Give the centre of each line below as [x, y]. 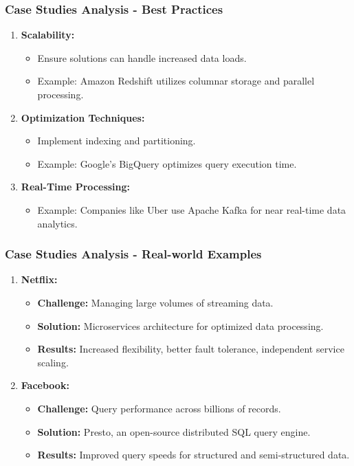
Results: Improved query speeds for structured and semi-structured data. [193, 455]
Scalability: [48, 35]
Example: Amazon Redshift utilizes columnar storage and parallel [176, 81]
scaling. [53, 362]
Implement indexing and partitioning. [117, 141]
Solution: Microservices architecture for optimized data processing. [180, 325]
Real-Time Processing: [76, 187]
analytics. [57, 223]
